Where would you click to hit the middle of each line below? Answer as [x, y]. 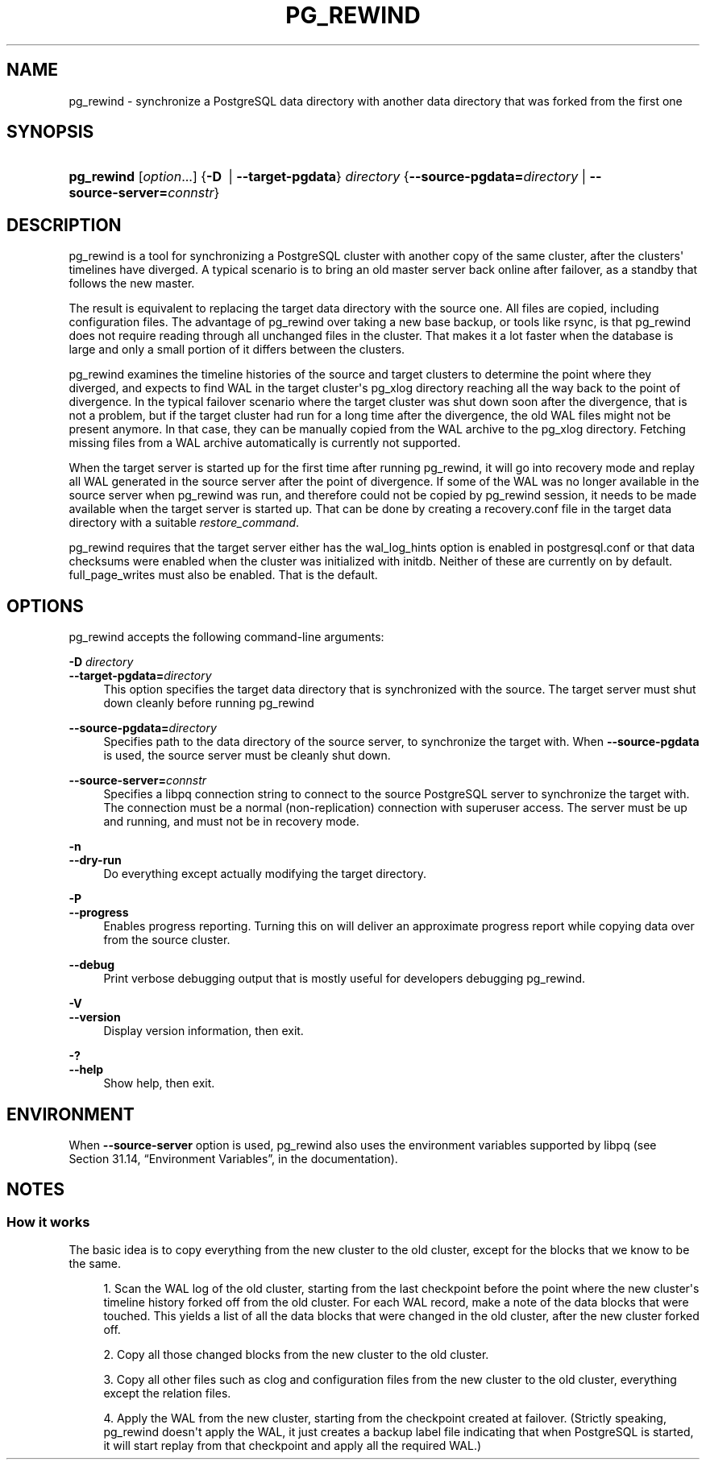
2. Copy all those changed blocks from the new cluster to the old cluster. [296, 1355]
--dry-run [95, 860]
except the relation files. [167, 1394]
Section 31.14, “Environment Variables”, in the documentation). [233, 1158]
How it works [48, 1222]
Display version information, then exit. [203, 1031]
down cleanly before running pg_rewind [209, 703]
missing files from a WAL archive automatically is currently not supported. [265, 443]
